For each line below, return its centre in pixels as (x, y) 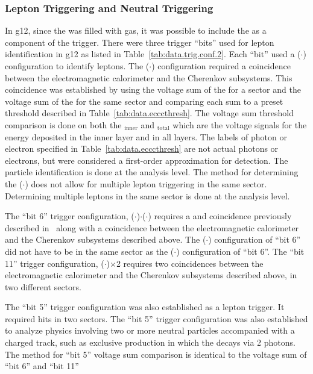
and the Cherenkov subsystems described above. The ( (106, 239)
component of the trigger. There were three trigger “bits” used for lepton (140, 42)
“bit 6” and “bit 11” (42, 366)
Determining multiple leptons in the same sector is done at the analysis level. (147, 195)
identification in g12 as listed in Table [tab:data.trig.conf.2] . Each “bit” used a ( (153, 54)
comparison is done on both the (63, 124)
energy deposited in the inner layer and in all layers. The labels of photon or (146, 136)
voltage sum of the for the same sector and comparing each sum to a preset (144, 101)
